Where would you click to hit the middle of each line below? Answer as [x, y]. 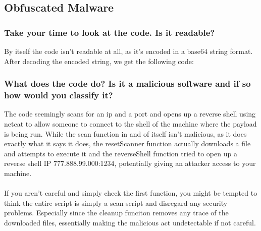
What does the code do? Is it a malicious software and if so [127, 83]
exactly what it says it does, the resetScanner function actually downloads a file [127, 143]
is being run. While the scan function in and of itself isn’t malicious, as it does [125, 133]
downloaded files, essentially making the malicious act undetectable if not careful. [130, 222]
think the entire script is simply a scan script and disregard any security [116, 203]
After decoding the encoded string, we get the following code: [99, 61]
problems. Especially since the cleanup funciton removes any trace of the [116, 213]
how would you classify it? [59, 95]
